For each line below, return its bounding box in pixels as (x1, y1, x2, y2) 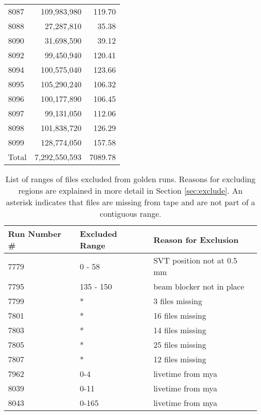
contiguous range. (99, 208, 162, 219)
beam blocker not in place (153, 281, 244, 292)
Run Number (8, 228, 62, 239)
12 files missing (153, 353, 206, 365)
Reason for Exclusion (153, 233, 239, 245)
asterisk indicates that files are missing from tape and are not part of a (6, 196, 255, 208)
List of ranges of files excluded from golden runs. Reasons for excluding (5, 173, 256, 185)
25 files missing (153, 339, 206, 350)
